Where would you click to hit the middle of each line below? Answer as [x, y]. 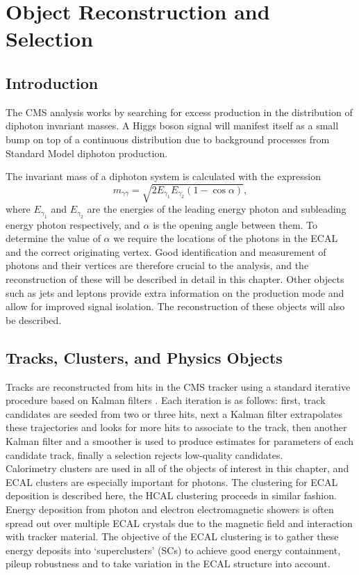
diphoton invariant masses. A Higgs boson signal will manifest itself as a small [172, 125]
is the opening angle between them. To [235, 224]
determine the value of [53, 238]
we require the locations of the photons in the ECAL [226, 238]
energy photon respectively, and [73, 224]
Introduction [52, 82]
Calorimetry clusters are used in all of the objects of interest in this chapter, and [177, 468]
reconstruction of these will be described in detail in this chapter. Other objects [175, 279]
